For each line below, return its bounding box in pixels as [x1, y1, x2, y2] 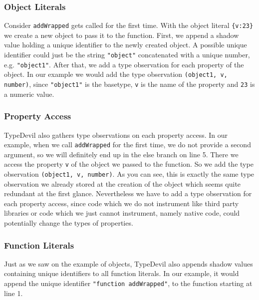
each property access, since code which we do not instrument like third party [4, 198, 239, 208]
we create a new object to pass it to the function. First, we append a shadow [4, 29, 239, 40]
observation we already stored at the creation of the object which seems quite [4, 178, 241, 189]
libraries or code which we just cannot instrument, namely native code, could [4, 208, 240, 218]
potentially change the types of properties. [4, 218, 133, 228]
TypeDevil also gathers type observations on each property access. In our [4, 129, 228, 140]
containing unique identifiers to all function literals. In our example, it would [4, 268, 239, 279]
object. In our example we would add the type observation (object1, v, [4, 69, 228, 79]
